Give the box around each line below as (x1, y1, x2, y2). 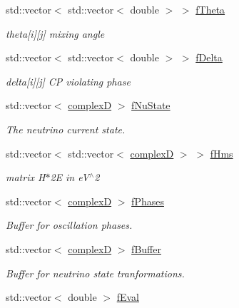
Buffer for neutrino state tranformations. (6, 265, 185, 280)
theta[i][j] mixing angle (6, 26, 105, 41)
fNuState (131, 98, 171, 113)
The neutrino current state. (6, 121, 126, 136)
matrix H (6, 170, 46, 185)
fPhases (131, 193, 164, 208)
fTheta (195, 2, 225, 16)
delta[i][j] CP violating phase (6, 73, 131, 88)
